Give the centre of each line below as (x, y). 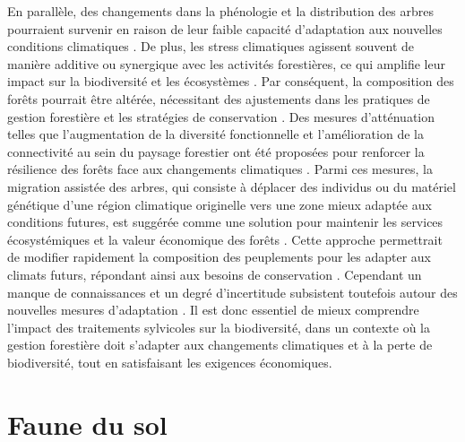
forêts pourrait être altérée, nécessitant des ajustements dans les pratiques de (219, 98)
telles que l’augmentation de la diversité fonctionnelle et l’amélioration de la (215, 134)
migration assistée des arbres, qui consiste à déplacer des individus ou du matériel (232, 186)
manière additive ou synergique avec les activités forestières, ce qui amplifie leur (226, 63)
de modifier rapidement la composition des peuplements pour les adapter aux (219, 257)
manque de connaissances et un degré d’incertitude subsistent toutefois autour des (232, 292)
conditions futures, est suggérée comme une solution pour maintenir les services (225, 222)
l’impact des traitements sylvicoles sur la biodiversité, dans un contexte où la (219, 327)
